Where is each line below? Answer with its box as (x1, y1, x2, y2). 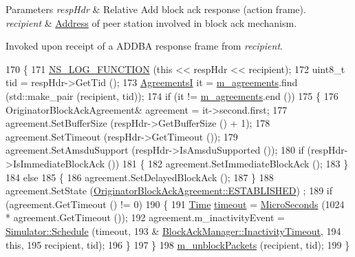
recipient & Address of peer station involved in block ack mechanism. (6, 15, 297, 30)
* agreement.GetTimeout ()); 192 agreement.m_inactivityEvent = (6, 210, 285, 225)
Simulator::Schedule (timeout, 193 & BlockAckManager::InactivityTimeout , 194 (6, 223, 341, 238)
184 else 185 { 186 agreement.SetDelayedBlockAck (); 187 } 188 (6, 169, 274, 184)
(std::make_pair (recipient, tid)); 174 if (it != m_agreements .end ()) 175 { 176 (6, 88, 338, 103)
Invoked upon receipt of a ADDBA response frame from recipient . (6, 39, 283, 53)
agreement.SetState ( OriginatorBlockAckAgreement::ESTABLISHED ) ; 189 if (6, 183, 333, 198)
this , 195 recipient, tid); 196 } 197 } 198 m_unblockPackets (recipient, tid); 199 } (6, 237, 350, 251)
